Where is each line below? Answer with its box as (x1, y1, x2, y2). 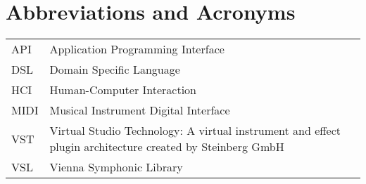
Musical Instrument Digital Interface (49, 102, 230, 119)
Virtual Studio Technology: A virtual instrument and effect (49, 122, 341, 139)
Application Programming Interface (49, 41, 225, 58)
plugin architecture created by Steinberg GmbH (49, 138, 284, 155)
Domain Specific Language (49, 61, 180, 78)
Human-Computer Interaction (49, 81, 196, 98)
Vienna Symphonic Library (49, 159, 183, 176)
